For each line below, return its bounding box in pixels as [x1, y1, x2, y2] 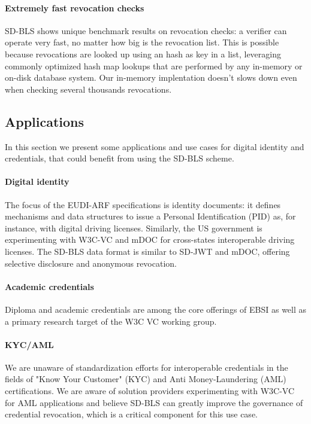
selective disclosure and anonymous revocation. [5, 257, 177, 269]
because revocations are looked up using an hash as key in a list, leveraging [5, 47, 282, 60]
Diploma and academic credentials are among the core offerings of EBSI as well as [5, 303, 307, 315]
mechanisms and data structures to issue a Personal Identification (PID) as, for [5, 210, 296, 222]
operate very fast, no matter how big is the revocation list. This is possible [5, 36, 279, 48]
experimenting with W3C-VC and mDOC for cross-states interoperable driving [5, 233, 295, 246]
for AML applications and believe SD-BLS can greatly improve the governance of [5, 396, 303, 408]
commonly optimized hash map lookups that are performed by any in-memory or [5, 59, 303, 72]
